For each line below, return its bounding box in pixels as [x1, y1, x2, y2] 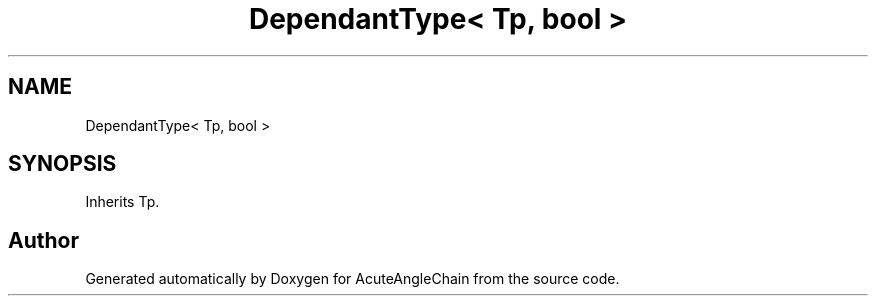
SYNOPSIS [8, 151, 117, 177]
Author [8, 227, 79, 253]
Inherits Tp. [85, 193, 160, 211]
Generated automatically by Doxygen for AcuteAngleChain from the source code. [85, 270, 620, 288]
